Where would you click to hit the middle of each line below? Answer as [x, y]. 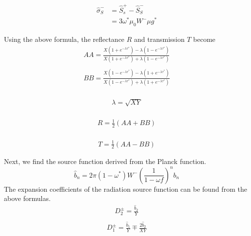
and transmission [159, 39]
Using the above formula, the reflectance [64, 39]
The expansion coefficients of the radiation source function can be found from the [125, 189]
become [204, 39]
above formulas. [27, 198]
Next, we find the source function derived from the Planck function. [105, 161]
